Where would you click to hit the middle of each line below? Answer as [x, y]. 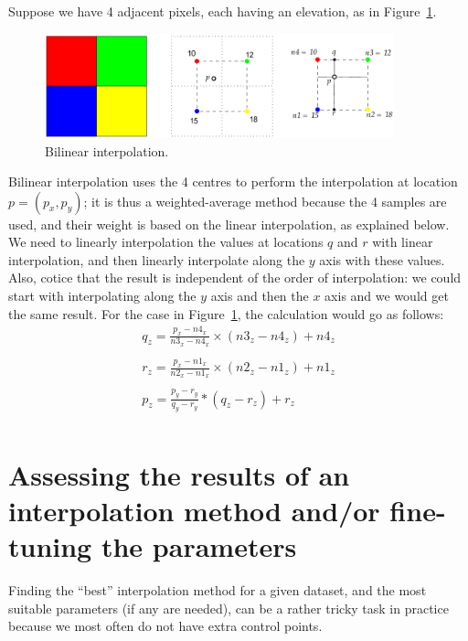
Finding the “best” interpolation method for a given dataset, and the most [218, 589]
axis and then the [260, 296]
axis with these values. [382, 259]
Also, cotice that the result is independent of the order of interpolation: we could [235, 278]
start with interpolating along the [102, 296]
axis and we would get [387, 296]
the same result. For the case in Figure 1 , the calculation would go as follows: [226, 313]
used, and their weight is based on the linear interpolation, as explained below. [229, 224]
